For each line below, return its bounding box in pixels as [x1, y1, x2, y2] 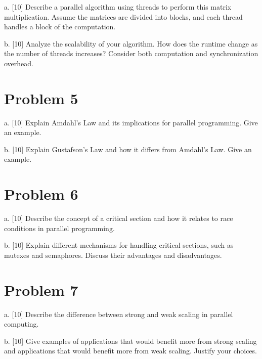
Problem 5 [4, 87, 78, 108]
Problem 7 [4, 279, 78, 300]
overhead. [4, 58, 33, 68]
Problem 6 [4, 184, 78, 204]
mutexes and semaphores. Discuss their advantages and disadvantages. [4, 249, 222, 260]
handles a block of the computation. [4, 21, 116, 32]
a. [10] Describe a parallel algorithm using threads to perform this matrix [4, 2, 232, 12]
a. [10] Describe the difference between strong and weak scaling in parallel [4, 308, 233, 319]
